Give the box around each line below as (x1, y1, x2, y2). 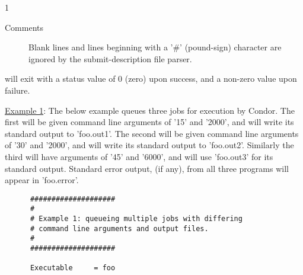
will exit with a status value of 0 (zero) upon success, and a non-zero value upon (5, 72, 297, 85)
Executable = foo (30, 264, 116, 273)
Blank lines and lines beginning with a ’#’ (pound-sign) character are (28, 41, 282, 53)
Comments (5, 21, 44, 33)
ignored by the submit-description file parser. (28, 52, 192, 65)
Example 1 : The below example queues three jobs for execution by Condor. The (5, 104, 295, 116)
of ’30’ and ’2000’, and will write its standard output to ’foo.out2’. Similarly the (5, 139, 294, 151)
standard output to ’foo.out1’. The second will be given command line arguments (5, 127, 299, 139)
